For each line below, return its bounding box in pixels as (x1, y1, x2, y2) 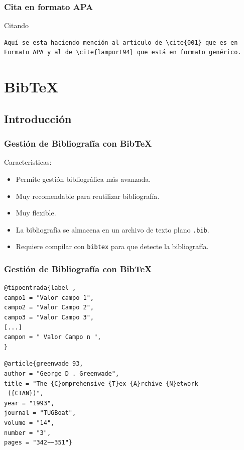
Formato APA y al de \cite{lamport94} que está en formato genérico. (4, 49, 241, 56)
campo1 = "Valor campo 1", (4, 294, 94, 301)
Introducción (4, 110, 72, 126)
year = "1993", (4, 399, 55, 407)
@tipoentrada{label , (4, 284, 76, 292)
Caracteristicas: (4, 157, 52, 167)
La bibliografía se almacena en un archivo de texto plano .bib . (16, 224, 209, 235)
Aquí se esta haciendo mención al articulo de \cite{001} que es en (4, 39, 238, 46)
